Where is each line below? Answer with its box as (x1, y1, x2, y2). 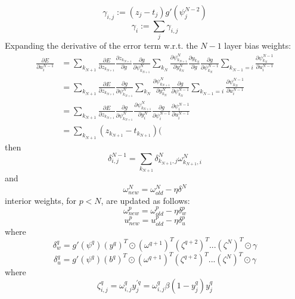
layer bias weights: (224, 39, 291, 52)
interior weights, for (5, 194, 76, 206)
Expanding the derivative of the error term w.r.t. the (5, 39, 198, 52)
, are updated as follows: (101, 194, 190, 206)
